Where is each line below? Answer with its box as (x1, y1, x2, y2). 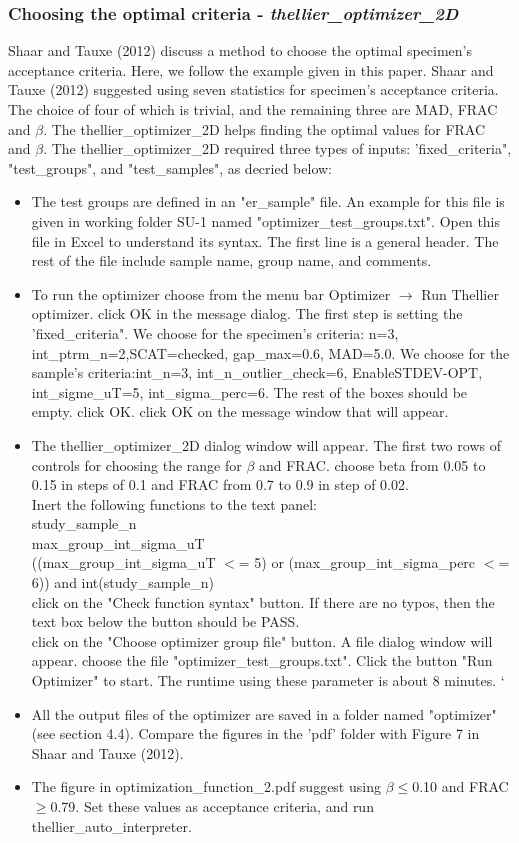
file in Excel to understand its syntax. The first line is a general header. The (31, 230, 499, 251)
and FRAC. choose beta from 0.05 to (258, 454, 486, 475)
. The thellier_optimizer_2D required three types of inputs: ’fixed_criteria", (43, 138, 512, 159)
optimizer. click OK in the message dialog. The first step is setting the (31, 303, 463, 324)
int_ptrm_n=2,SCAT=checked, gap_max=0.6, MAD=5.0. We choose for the (31, 342, 510, 363)
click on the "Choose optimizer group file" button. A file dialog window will (31, 630, 493, 651)
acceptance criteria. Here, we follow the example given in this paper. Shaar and (8, 59, 494, 80)
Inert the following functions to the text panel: (31, 493, 317, 514)
